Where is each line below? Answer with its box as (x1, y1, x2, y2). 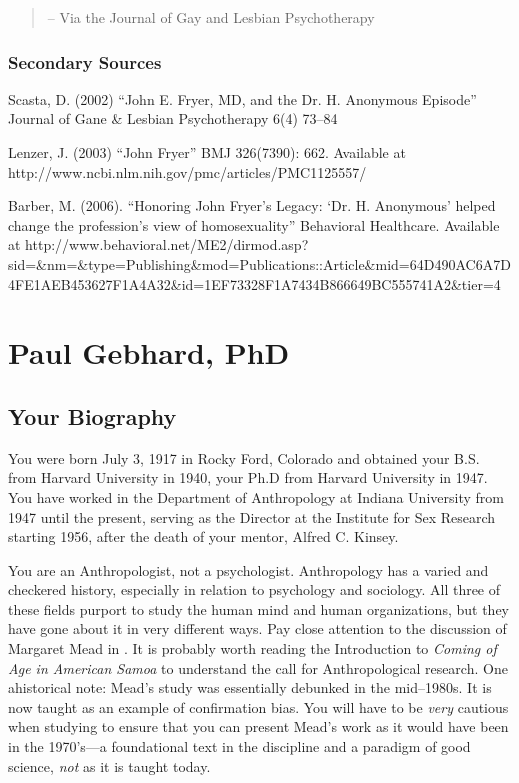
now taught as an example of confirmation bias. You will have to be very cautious (8, 696, 509, 717)
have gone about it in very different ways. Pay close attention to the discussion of (8, 618, 507, 639)
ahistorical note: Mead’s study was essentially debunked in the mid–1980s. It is (8, 677, 492, 698)
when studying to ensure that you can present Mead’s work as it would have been (8, 716, 509, 737)
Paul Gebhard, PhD (8, 332, 290, 373)
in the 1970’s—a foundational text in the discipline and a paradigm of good (8, 736, 471, 757)
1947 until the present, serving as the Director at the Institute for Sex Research (8, 506, 496, 527)
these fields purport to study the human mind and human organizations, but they (8, 598, 509, 619)
